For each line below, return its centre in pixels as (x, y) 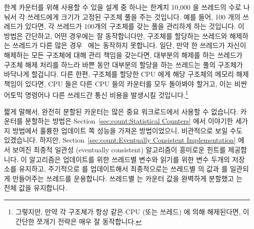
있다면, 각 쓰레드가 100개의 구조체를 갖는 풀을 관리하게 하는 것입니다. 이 (135, 26)
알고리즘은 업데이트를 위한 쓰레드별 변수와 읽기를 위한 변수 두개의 (129, 159)
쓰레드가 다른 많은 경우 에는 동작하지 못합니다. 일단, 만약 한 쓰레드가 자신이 (129, 45)
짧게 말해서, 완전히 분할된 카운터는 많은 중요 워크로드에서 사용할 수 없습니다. (121, 111)
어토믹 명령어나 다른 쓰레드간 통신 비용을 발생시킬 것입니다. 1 (96, 94)
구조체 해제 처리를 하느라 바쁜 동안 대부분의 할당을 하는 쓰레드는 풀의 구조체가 (124, 64)
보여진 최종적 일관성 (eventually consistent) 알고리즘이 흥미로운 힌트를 (119, 149)
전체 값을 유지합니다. (36, 188)
